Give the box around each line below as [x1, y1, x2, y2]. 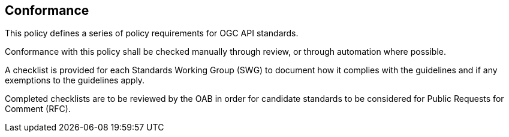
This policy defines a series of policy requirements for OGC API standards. [5, 28, 299, 39]
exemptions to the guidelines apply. [5, 75, 145, 86]
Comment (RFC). [5, 104, 71, 114]
